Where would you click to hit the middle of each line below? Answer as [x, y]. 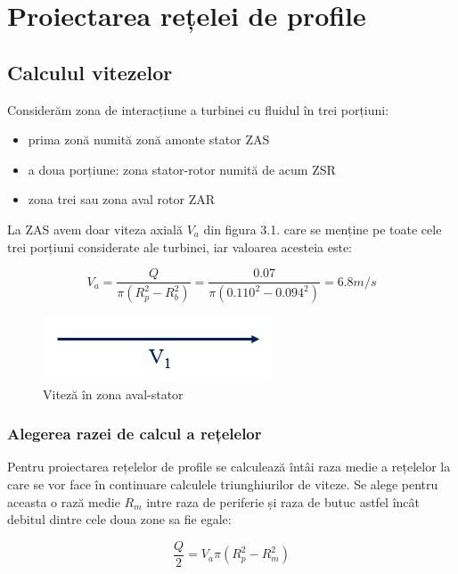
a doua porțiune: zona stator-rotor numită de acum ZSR [182, 169]
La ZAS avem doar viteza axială [95, 229]
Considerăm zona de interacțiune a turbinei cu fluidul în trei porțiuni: [198, 109]
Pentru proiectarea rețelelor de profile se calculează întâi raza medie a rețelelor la [229, 467]
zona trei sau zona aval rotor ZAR [121, 199]
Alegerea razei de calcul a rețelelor [135, 434]
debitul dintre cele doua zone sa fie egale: [119, 519]
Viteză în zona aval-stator [113, 394]
